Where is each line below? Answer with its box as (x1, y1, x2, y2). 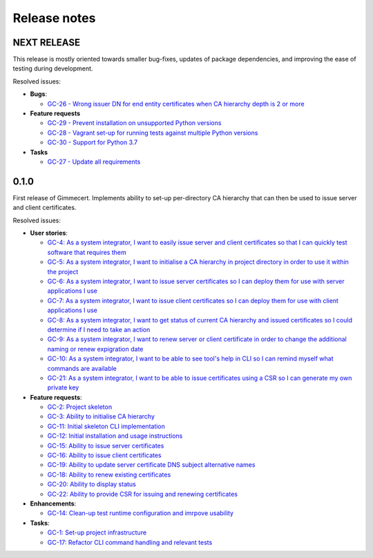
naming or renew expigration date (47, 345, 144, 353)
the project (47, 267, 79, 276)
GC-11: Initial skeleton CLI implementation (47, 422, 166, 430)
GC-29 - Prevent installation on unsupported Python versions (47, 119, 222, 127)
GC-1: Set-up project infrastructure (47, 528, 147, 537)
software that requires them (47, 248, 127, 256)
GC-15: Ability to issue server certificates (47, 441, 164, 450)
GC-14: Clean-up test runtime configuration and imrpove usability (47, 509, 234, 517)
